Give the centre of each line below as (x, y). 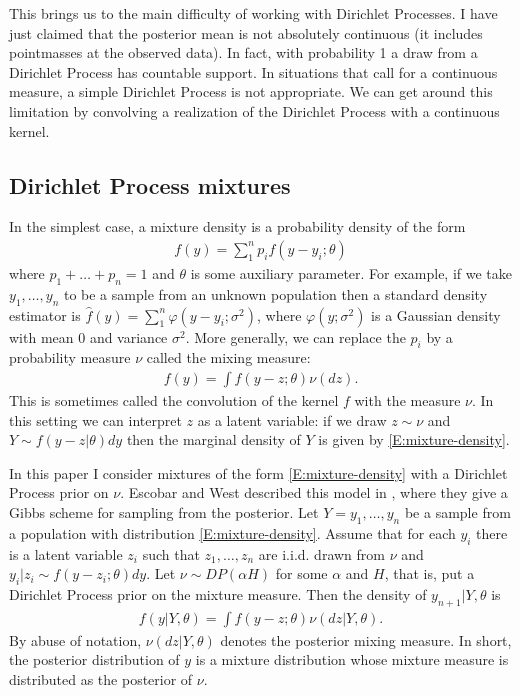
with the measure (407, 400)
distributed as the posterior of (101, 678)
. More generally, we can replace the (295, 336)
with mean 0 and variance (88, 336)
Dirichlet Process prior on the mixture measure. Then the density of (218, 593)
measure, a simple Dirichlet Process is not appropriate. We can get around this (251, 91)
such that (171, 553)
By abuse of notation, (75, 639)
